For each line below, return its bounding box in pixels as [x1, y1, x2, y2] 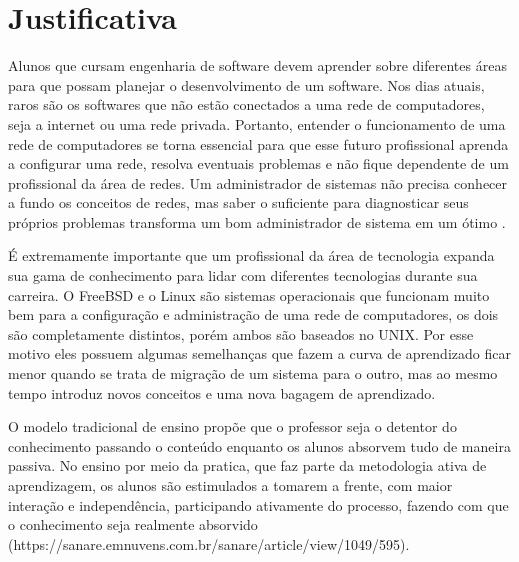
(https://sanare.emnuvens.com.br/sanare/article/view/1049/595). [8, 533, 410, 554]
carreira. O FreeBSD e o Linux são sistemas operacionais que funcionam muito [8, 284, 490, 305]
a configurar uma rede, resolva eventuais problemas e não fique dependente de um [8, 153, 509, 174]
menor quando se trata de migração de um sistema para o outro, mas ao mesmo [8, 363, 498, 384]
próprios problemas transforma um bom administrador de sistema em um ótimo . [8, 211, 506, 232]
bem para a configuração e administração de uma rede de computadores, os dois [8, 304, 499, 325]
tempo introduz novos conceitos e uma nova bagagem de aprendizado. [8, 382, 436, 403]
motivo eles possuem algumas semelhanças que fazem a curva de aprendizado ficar [8, 343, 511, 364]
